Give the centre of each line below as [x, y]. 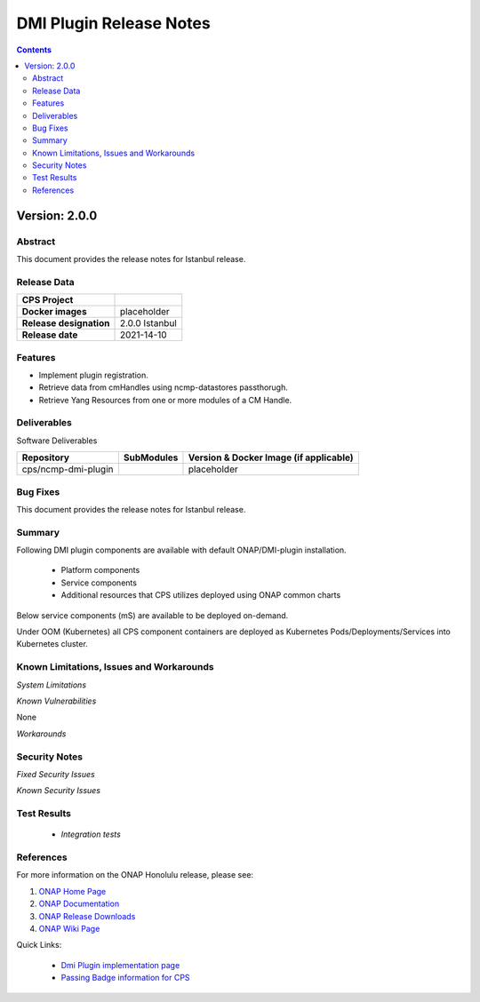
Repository [46, 457]
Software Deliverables [57, 441]
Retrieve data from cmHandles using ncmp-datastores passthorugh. [164, 387]
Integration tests [91, 834]
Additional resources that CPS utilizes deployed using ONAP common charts [201, 595]
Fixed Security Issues [56, 774]
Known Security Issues [59, 791]
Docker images [55, 312]
